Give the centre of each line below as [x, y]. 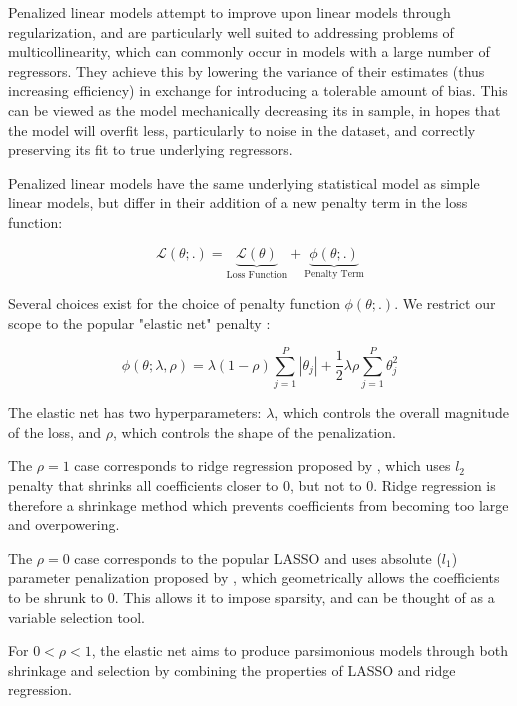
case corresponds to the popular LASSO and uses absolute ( [258, 557]
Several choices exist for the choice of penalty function [174, 302]
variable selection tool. [77, 616]
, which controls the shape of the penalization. [254, 431]
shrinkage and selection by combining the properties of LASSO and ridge [232, 669]
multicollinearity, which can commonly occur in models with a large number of [249, 51]
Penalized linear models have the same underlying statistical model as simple [244, 182]
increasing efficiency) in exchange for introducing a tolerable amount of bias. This [258, 90]
